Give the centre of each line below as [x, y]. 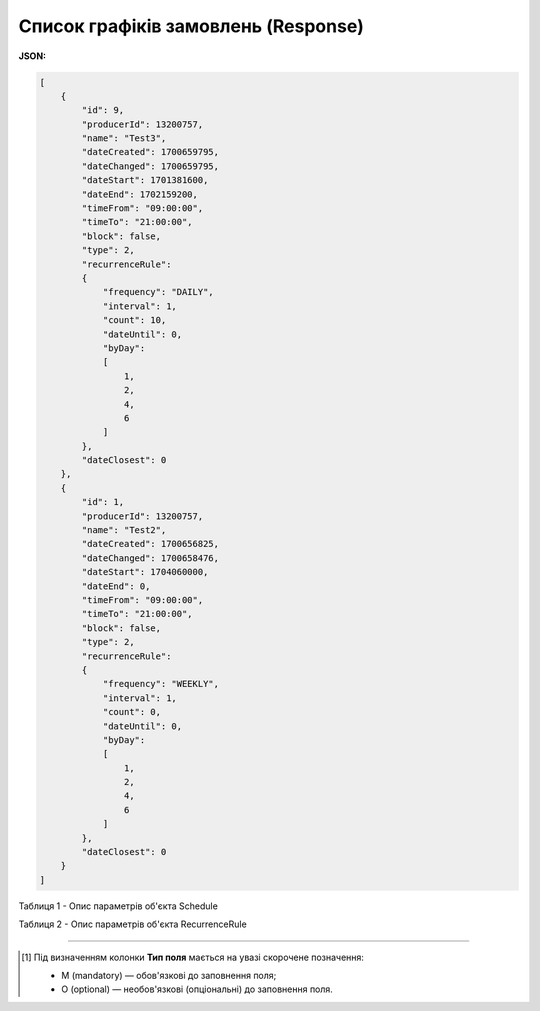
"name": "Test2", [124, 530]
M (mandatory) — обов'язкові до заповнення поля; [169, 975]
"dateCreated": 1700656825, [150, 544]
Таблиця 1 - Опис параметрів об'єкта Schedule [118, 906]
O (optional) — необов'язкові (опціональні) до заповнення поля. [197, 989]
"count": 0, [132, 712]
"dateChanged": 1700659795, [150, 166]
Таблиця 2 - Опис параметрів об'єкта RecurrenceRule [132, 924]
